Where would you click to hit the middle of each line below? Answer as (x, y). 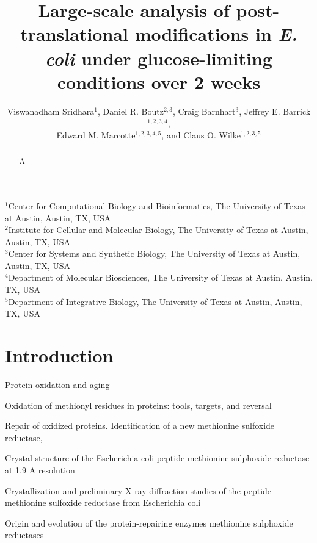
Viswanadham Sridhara (51, 111)
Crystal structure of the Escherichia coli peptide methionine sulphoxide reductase (157, 458)
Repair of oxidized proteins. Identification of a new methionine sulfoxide (140, 426)
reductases (24, 535)
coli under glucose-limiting (159, 58)
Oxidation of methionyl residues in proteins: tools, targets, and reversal (138, 405)
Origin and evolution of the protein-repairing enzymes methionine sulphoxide (149, 523)
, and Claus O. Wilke (201, 135)
